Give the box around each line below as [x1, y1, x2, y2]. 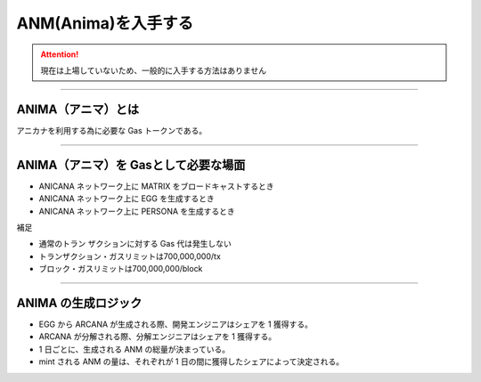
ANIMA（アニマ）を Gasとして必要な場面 [16, 157, 246, 173]
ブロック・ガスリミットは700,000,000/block [38, 264, 203, 274]
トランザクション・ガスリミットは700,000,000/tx [38, 250, 222, 262]
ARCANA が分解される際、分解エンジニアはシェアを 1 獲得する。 [38, 331, 276, 342]
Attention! [40, 49, 79, 60]
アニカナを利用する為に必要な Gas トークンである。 [16, 125, 208, 135]
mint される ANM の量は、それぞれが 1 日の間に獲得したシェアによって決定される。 [38, 356, 345, 367]
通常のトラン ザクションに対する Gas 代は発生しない [38, 239, 232, 249]
